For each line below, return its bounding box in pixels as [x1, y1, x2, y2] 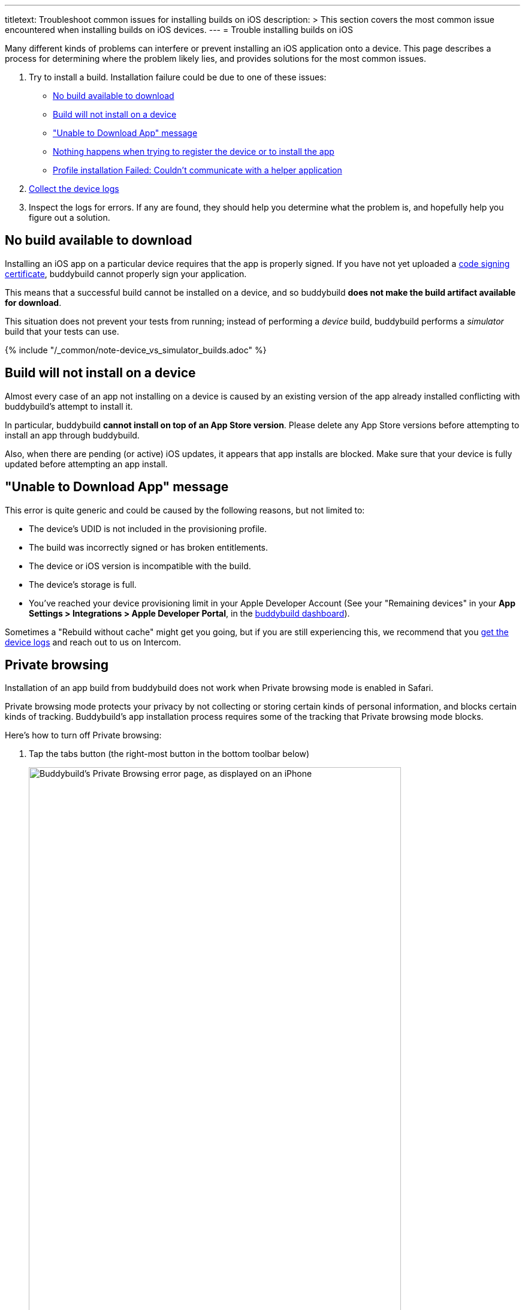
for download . [5, 297, 62, 308]
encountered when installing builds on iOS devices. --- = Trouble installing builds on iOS [5, 25, 353, 35]
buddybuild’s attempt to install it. [5, 401, 133, 411]
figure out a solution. [29, 212, 110, 223]
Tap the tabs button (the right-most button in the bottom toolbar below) [29, 749, 310, 759]
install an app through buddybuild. [5, 429, 140, 440]
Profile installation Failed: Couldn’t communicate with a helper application [53, 165, 342, 175]
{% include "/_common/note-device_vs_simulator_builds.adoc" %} [5, 344, 267, 355]
